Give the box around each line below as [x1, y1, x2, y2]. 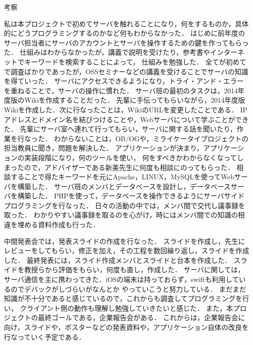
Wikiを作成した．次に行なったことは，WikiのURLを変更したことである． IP [4, 104, 248, 114]
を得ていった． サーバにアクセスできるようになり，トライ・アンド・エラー [4, 76, 244, 86]
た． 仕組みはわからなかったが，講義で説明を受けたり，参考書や [4, 47, 210, 57]
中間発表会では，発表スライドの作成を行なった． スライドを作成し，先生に [4, 236, 245, 246]
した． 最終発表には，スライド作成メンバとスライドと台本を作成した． [4, 255, 232, 265]
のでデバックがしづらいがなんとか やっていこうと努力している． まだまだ [10, 283, 247, 294]
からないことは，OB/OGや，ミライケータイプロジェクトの [60, 133, 249, 143]
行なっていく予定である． [4, 331, 86, 342]
